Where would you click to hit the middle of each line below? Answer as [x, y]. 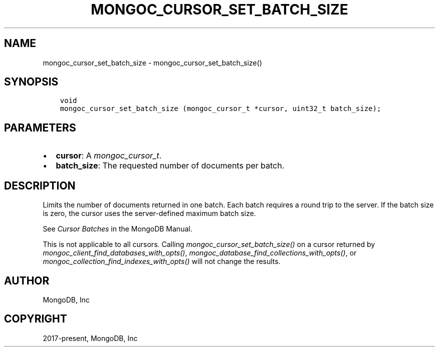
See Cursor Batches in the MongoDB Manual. [118, 229]
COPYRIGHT [36, 319]
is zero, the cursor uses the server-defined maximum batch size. [149, 213]
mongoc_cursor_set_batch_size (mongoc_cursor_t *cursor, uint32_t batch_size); [221, 109]
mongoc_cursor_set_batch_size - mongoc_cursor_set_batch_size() [152, 62]
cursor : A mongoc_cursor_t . [109, 156]
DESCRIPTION [40, 185]
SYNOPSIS [31, 82]
